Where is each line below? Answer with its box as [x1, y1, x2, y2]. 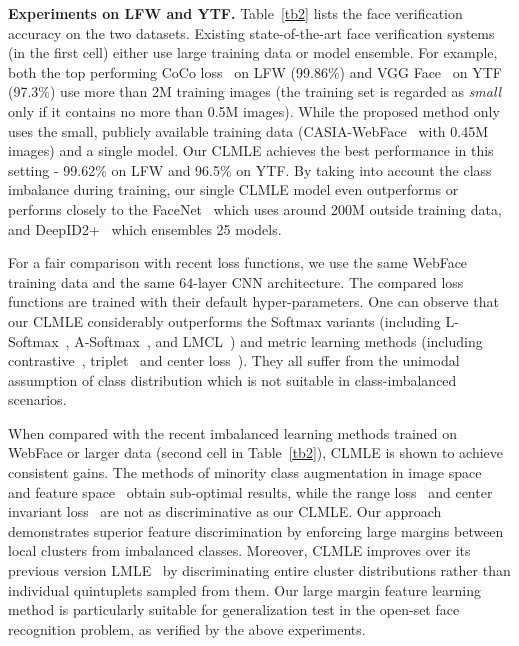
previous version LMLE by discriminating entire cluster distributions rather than [8, 560, 511, 581]
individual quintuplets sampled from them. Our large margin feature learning [8, 579, 481, 600]
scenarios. [8, 389, 67, 410]
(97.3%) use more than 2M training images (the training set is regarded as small [8, 81, 502, 102]
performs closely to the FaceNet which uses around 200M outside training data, [8, 198, 502, 219]
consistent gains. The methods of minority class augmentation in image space [8, 462, 482, 483]
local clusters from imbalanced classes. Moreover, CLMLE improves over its [8, 540, 471, 561]
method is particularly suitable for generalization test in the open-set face [8, 599, 460, 620]
